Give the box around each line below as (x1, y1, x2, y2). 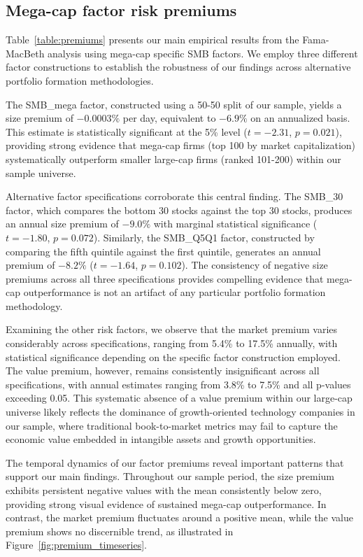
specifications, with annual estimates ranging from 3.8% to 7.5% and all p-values (6, 376, 351, 391)
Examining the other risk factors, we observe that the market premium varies (6, 322, 338, 337)
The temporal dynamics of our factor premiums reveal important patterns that (6, 455, 344, 470)
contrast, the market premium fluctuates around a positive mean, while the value (6, 510, 353, 525)
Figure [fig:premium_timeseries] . (6, 537, 147, 552)
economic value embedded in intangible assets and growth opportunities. (6, 432, 316, 446)
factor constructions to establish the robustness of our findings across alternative (6, 59, 351, 74)
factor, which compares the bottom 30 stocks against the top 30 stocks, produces (6, 202, 353, 217)
